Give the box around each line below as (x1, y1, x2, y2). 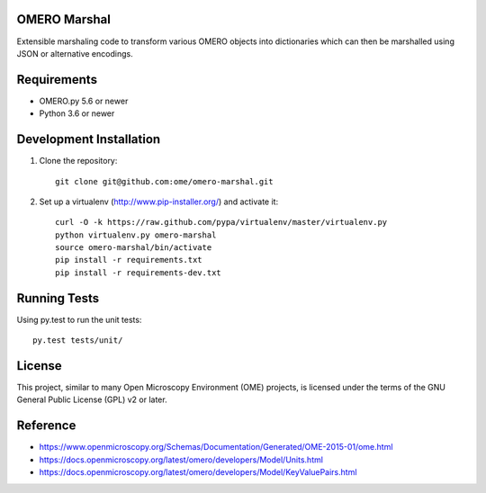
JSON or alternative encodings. (16, 48, 134, 58)
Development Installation (16, 131, 161, 148)
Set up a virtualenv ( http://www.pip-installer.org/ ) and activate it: (39, 196, 279, 207)
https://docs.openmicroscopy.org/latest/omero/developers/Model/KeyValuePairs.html (39, 467, 357, 478)
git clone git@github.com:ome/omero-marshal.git (55, 176, 274, 186)
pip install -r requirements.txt (55, 255, 202, 265)
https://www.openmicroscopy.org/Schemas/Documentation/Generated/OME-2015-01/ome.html (39, 442, 393, 453)
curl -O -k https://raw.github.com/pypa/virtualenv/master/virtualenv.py (55, 217, 388, 228)
